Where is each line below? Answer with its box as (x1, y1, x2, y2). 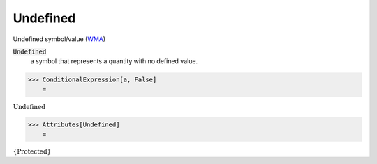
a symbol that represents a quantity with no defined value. (30, 57, 198, 65)
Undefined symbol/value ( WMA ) (13, 35, 106, 43)
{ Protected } (13, 148, 52, 156)
